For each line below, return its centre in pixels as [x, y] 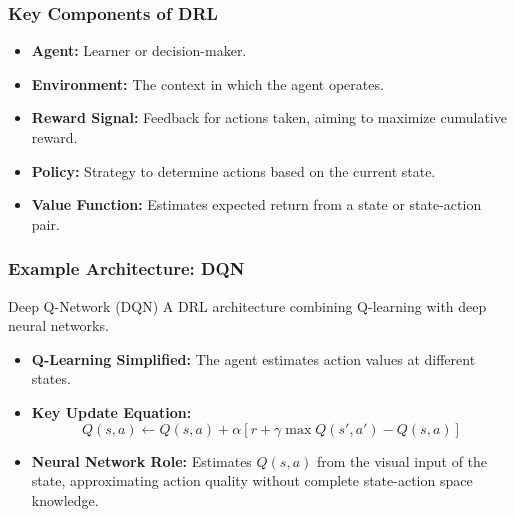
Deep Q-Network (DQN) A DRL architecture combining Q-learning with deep [247, 305]
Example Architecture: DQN [126, 268]
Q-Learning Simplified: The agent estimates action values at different [253, 358]
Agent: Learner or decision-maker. [139, 50]
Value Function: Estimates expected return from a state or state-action [256, 204]
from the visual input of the [402, 460]
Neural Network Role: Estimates [141, 460]
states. [51, 378]
